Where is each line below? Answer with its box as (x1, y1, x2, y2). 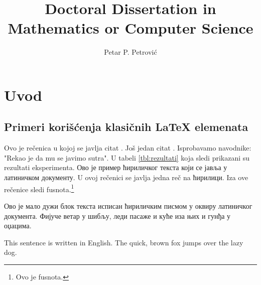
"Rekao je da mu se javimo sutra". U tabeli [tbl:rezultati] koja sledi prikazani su (4, 152, 250, 163)
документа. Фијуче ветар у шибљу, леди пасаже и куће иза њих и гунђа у (4, 210, 231, 221)
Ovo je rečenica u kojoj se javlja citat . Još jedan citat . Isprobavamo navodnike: (4, 143, 251, 153)
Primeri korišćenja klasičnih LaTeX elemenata (4, 119, 248, 134)
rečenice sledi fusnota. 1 (4, 182, 74, 194)
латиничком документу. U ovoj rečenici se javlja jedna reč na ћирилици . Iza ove (4, 172, 248, 183)
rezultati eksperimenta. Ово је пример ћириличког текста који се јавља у (4, 162, 227, 173)
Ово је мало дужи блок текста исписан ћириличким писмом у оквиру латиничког (4, 200, 252, 211)
